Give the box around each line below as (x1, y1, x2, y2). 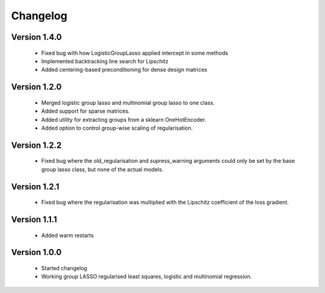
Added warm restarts (41, 232, 94, 239)
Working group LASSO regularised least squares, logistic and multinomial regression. (41, 273, 252, 280)
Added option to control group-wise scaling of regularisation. (41, 124, 193, 131)
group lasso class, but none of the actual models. (41, 166, 164, 173)
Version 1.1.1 (11, 214, 57, 224)
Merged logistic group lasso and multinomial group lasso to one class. (41, 99, 215, 106)
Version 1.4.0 (11, 32, 62, 42)
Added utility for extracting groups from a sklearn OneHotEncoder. (41, 116, 206, 123)
